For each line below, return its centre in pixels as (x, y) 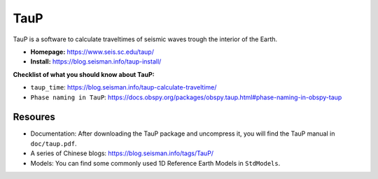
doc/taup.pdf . (54, 143)
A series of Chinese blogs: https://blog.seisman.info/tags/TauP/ (122, 153)
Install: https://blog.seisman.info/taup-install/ (96, 62)
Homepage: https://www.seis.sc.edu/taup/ (92, 52)
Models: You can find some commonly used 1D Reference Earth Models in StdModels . (155, 163)
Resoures (34, 117)
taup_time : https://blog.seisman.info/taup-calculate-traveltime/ (124, 87)
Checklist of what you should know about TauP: (84, 74)
